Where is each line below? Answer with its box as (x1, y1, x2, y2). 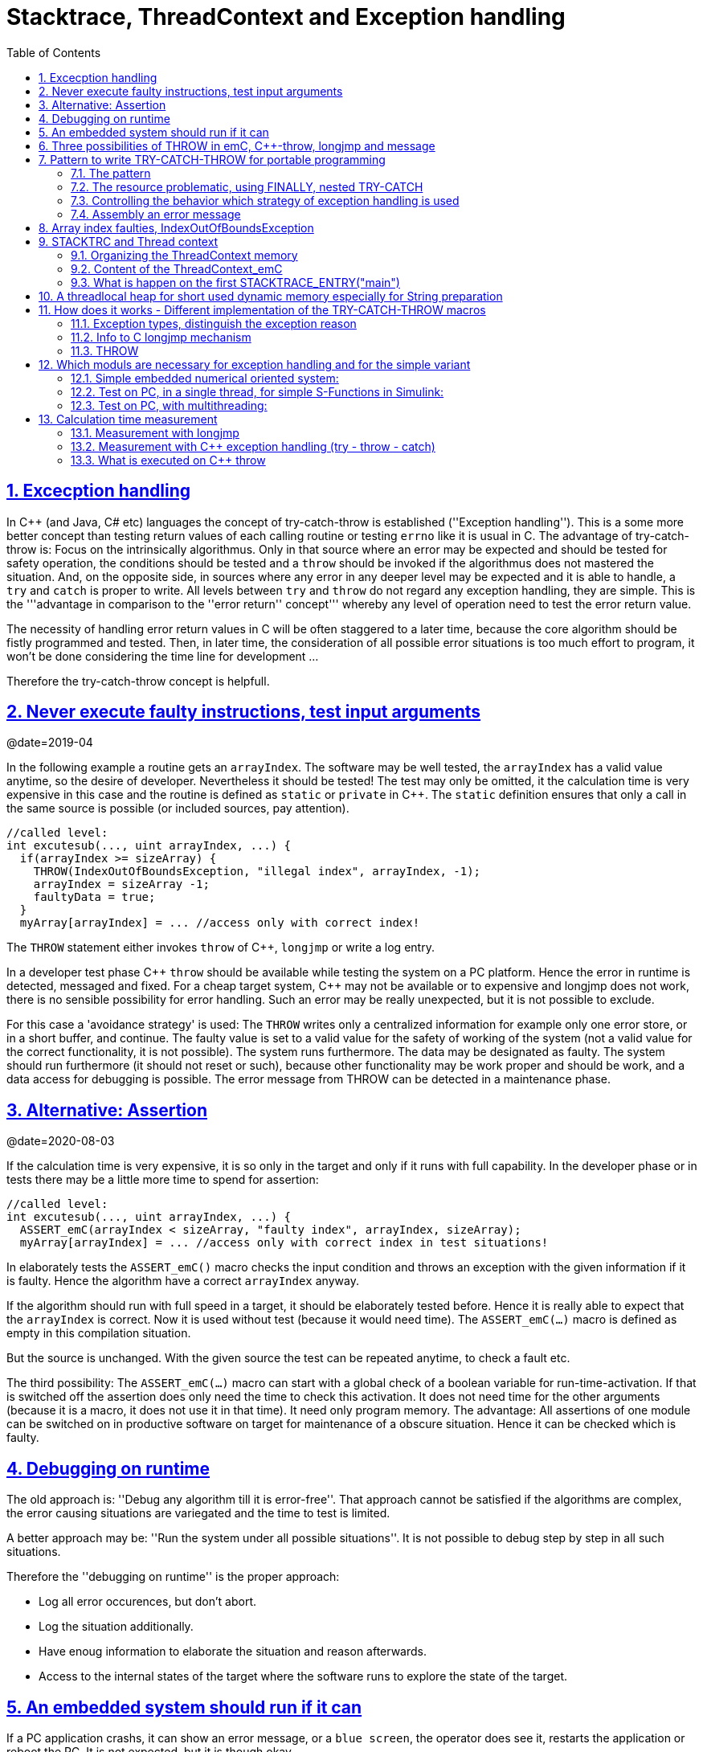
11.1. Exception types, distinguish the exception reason (71, 316, 357, 330)
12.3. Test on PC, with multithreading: (71, 398, 268, 412)
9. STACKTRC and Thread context (39, 234, 219, 248)
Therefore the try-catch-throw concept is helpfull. (6, 673, 270, 688)
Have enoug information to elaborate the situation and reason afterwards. (39, 1644, 427, 1659)
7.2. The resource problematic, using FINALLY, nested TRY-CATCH (71, 179, 423, 194)
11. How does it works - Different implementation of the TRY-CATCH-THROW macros (39, 302, 486, 317)
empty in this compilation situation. (6, 1326, 191, 1341)
